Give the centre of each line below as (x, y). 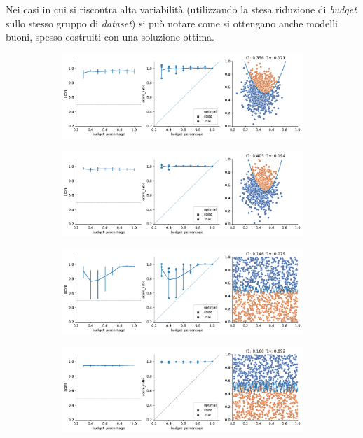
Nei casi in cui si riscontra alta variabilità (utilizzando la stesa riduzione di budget (181, 9)
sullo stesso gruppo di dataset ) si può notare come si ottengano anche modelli (172, 23)
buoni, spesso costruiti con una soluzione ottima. (110, 37)
